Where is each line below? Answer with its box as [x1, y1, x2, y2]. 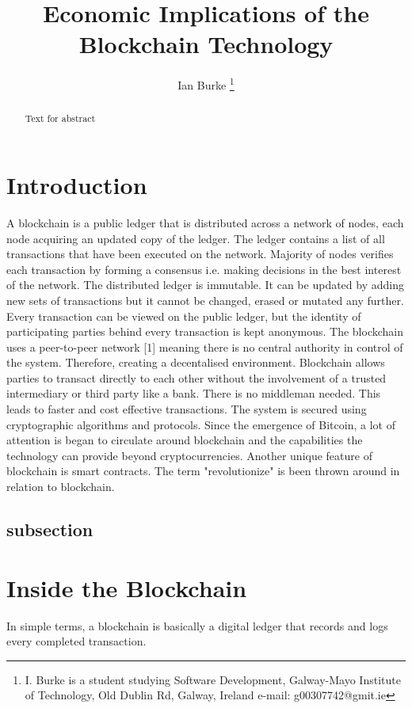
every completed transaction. [6, 633, 147, 649]
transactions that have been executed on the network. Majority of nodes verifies [6, 246, 394, 262]
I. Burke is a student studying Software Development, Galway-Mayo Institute [25, 671, 401, 687]
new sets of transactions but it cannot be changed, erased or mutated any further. [6, 291, 404, 308]
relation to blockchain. [6, 478, 115, 495]
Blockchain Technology [78, 28, 334, 60]
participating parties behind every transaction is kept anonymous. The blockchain [6, 323, 404, 340]
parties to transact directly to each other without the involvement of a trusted [6, 369, 387, 386]
